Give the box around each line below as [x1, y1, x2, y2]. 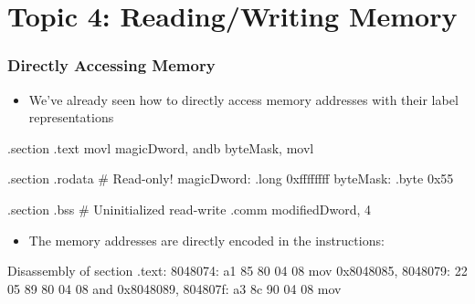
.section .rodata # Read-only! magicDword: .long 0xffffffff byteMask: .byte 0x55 [7, 169, 454, 188]
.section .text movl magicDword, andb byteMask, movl [7, 138, 314, 157]
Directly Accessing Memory [7, 54, 216, 77]
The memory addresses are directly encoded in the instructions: [28, 230, 385, 249]
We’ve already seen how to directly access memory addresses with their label [28, 89, 459, 109]
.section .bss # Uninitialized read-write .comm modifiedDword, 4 [7, 199, 371, 218]
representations [28, 108, 114, 127]
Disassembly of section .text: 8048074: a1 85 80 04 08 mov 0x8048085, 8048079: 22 [7, 261, 468, 280]
